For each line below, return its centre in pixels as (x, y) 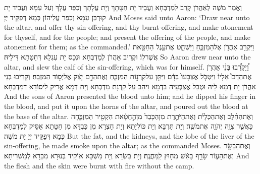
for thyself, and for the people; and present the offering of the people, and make (127, 37)
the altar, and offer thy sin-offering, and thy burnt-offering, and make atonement (129, 27)
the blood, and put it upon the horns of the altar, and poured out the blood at (126, 106)
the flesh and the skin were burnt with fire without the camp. (99, 165)
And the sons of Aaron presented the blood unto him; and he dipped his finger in (130, 96)
